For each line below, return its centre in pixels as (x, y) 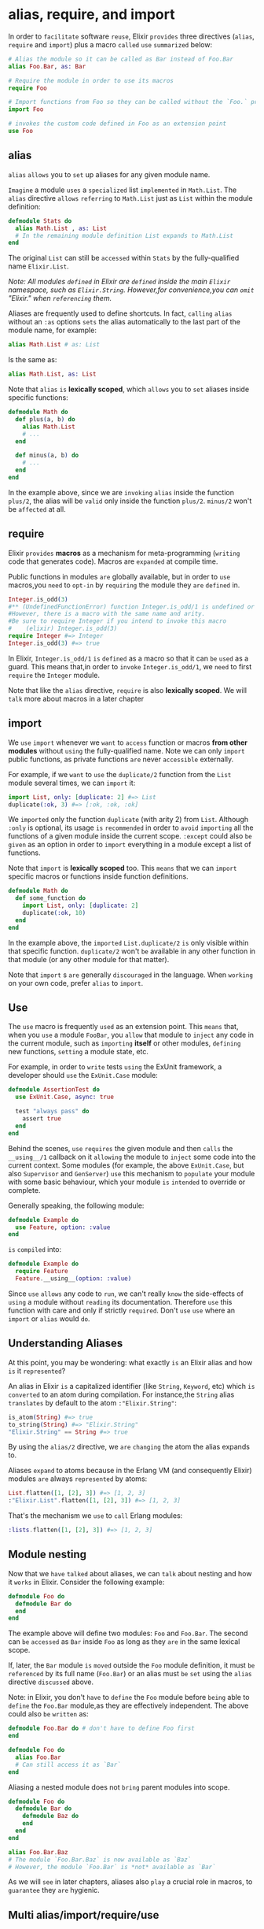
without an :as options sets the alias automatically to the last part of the (125, 322)
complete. (24, 1190)
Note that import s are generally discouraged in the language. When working (131, 975)
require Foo (27, 88)
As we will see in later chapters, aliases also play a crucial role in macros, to (130, 1882)
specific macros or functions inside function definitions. (98, 876)
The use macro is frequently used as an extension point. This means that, (123, 1027)
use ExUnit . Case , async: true (64, 1097)
